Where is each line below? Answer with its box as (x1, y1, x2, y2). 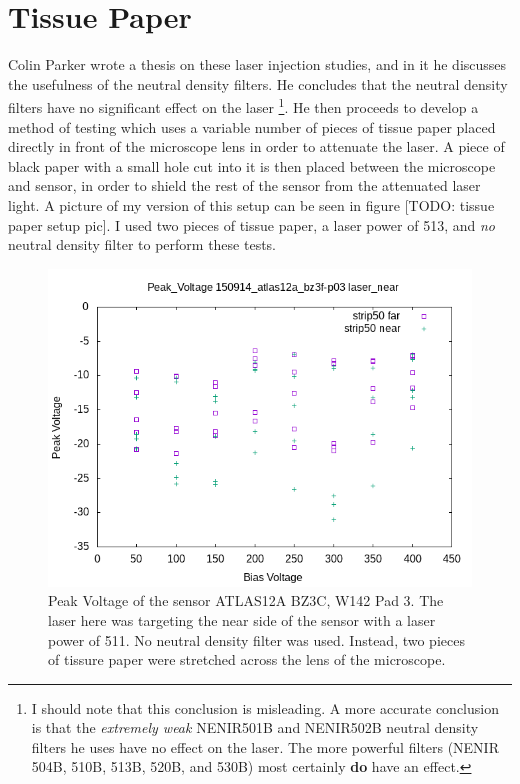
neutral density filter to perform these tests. (8, 234, 277, 255)
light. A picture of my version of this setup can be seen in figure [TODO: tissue (8, 194, 495, 215)
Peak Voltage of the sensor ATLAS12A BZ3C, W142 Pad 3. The (48, 590, 444, 611)
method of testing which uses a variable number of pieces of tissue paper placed (8, 116, 496, 137)
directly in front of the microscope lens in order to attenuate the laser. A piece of (8, 136, 505, 157)
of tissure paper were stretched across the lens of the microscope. (48, 649, 446, 670)
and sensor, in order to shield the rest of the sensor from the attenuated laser (8, 175, 481, 196)
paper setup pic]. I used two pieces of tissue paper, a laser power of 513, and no (8, 214, 495, 235)
